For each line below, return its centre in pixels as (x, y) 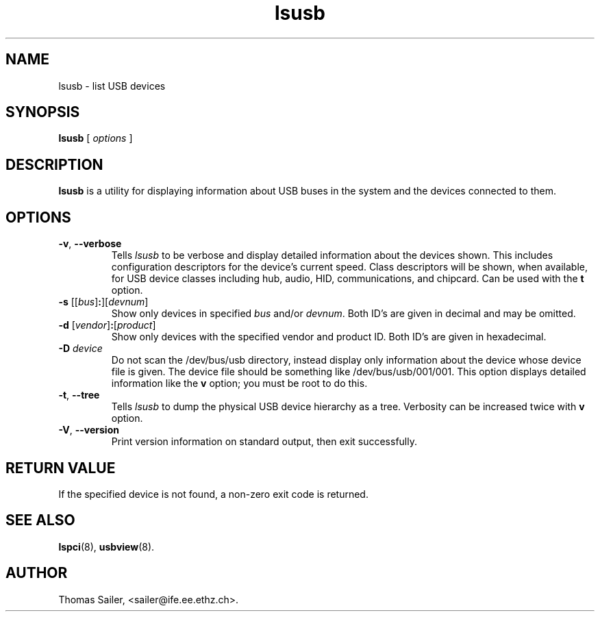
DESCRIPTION (54, 164)
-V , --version (89, 430)
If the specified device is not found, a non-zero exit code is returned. (213, 494)
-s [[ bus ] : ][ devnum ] (103, 302)
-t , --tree (79, 395)
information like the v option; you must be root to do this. (239, 383)
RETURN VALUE (61, 468)
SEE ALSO (40, 520)
